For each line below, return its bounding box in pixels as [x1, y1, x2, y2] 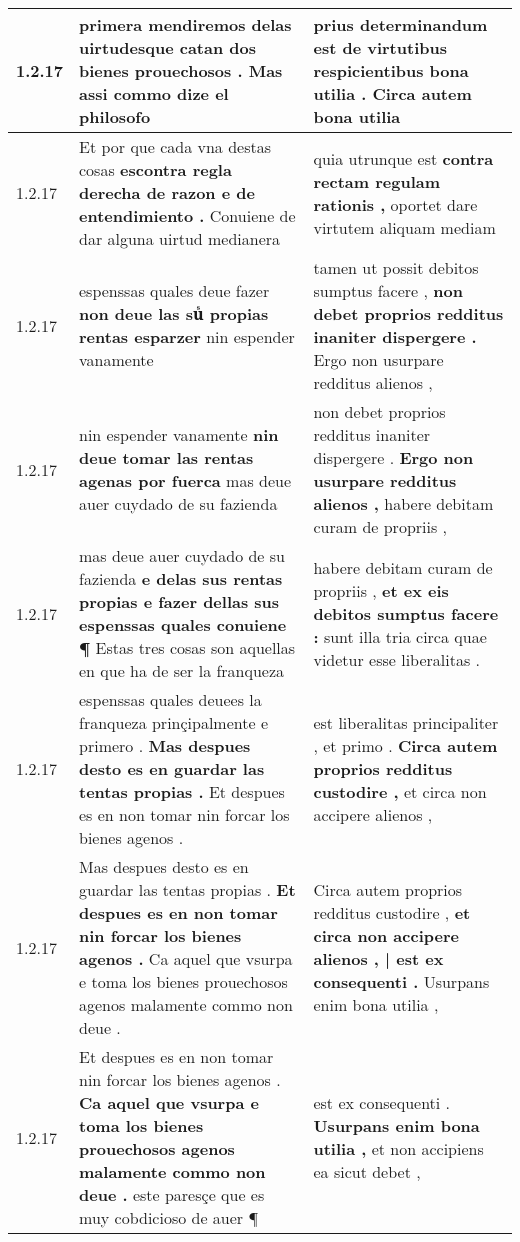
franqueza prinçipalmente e [79, 711, 269, 734]
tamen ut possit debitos [313, 256, 479, 279]
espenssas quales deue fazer [79, 279, 270, 302]
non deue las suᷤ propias [79, 302, 269, 325]
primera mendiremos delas [79, 13, 292, 36]
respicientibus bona [313, 59, 469, 82]
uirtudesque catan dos [79, 36, 256, 59]
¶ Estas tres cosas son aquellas [79, 636, 296, 659]
